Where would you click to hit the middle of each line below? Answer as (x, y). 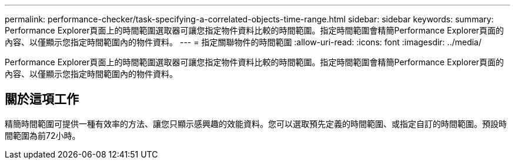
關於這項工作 (42, 99)
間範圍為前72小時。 (43, 135)
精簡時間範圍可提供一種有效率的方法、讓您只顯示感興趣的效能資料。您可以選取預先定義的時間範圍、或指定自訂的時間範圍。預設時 (256, 123)
